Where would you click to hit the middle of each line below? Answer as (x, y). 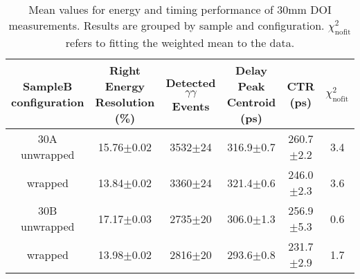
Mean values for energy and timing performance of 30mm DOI (180, 9)
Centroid (251, 102)
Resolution (125, 102)
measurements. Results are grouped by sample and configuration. (166, 25)
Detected (191, 82)
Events (191, 106)
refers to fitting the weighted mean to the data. (180, 43)
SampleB (48, 86)
